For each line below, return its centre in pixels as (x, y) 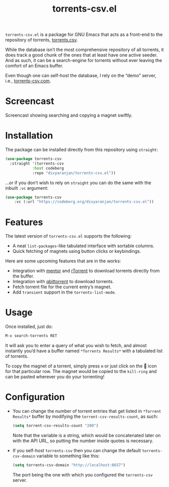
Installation (29, 136)
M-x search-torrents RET (31, 336)
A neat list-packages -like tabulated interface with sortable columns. (83, 246)
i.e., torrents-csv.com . (28, 81)
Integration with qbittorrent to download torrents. (63, 282)
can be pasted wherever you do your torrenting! (55, 377)
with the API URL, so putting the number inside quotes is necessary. (83, 441)
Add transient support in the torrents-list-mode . (64, 292)
